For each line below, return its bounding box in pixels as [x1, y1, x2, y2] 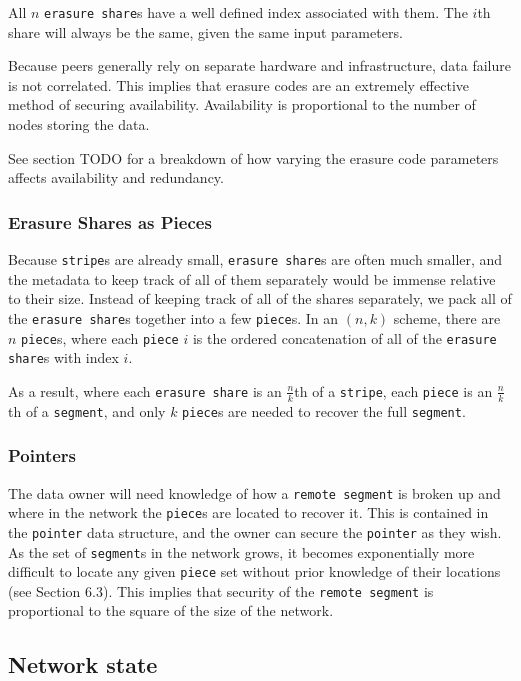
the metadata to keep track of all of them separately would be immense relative [8, 268, 496, 289]
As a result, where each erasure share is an [8, 380, 282, 401]
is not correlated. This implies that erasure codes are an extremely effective [8, 74, 469, 95]
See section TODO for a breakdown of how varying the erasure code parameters [8, 147, 499, 168]
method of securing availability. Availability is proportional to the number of [8, 94, 476, 115]
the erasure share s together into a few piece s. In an [8, 307, 339, 328]
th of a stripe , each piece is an [294, 380, 493, 401]
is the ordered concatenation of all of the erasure [192, 327, 497, 348]
